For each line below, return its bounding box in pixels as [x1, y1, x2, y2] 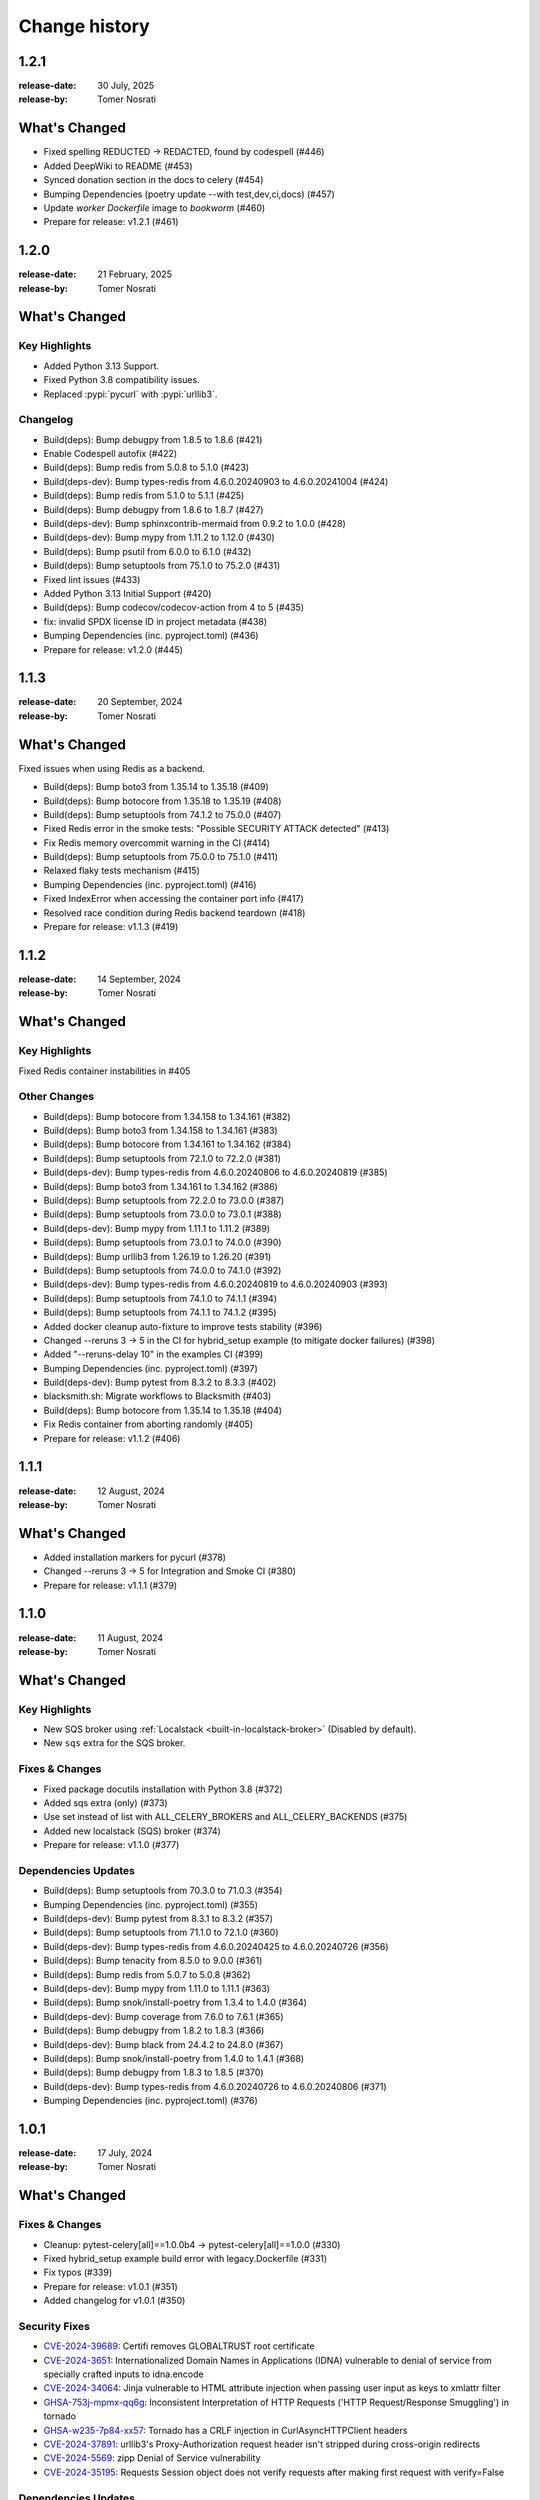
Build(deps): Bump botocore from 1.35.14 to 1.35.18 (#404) [43, 1404, 283, 1416]
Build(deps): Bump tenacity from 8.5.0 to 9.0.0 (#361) [43, 1955, 263, 1967]
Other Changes [18, 1090, 95, 1104]
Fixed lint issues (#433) [43, 573, 141, 585]
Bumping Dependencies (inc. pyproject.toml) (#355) [43, 1898, 259, 1910]
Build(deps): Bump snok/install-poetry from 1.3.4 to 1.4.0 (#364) [43, 1996, 307, 2009]
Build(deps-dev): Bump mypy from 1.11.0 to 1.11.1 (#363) [43, 1983, 270, 1995]
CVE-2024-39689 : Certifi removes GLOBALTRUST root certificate [43, 2340, 315, 2352]
